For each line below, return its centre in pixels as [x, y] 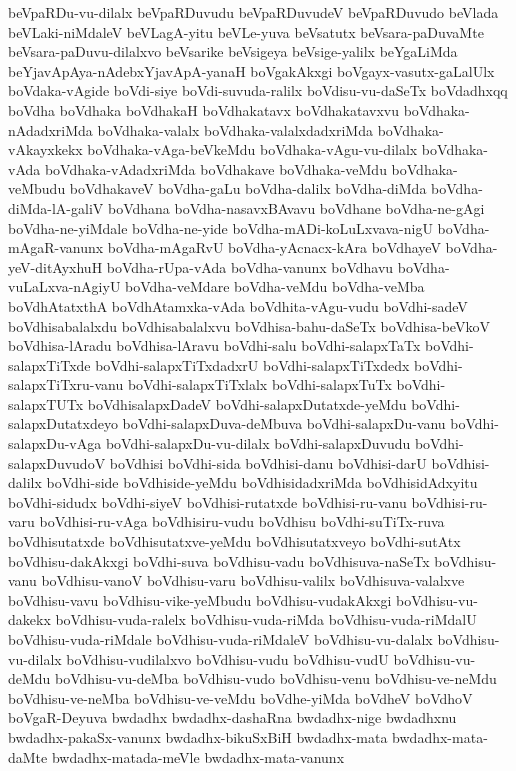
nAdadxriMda [50, 129]
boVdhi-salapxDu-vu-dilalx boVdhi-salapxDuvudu [258, 443]
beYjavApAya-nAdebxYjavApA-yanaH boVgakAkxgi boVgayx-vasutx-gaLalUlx [251, 70]
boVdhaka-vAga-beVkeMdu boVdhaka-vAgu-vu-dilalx [252, 149]
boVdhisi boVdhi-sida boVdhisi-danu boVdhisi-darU [268, 462]
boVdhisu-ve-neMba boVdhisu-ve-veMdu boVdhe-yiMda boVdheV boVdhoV [240, 697]
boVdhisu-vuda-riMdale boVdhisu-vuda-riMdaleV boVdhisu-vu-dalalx [220, 639]
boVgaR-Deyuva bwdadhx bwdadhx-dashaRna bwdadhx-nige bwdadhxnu [232, 717]
